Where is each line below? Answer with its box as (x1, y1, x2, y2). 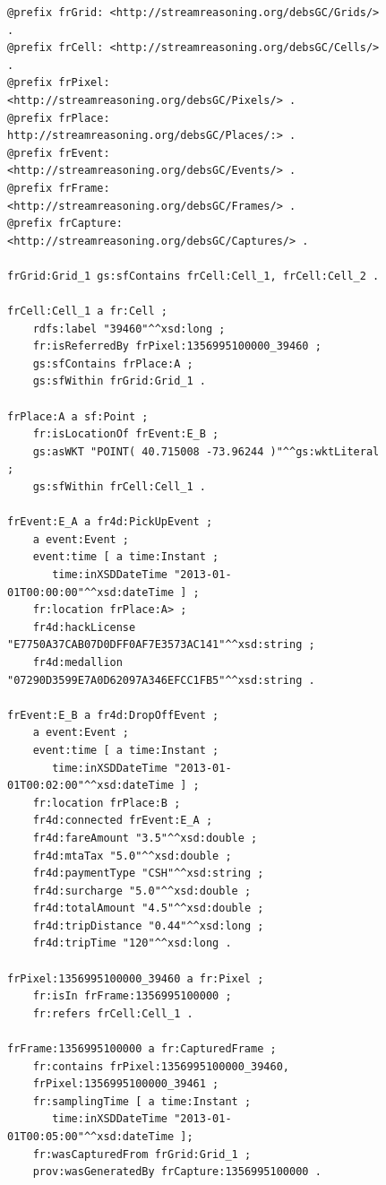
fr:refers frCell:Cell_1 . (32, 1007, 193, 1020)
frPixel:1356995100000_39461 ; (32, 1077, 219, 1091)
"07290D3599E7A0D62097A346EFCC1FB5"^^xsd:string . (7, 673, 315, 687)
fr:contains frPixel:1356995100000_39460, (32, 1060, 289, 1073)
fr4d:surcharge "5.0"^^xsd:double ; (32, 884, 252, 897)
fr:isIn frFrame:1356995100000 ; (32, 990, 232, 1003)
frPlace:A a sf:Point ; (7, 410, 149, 423)
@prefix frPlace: (7, 111, 110, 125)
